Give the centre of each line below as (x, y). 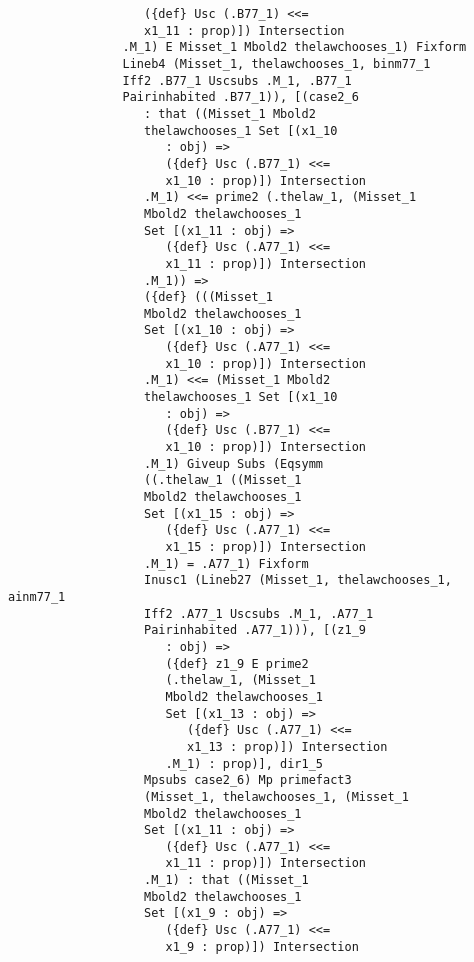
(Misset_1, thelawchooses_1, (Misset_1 (276, 796)
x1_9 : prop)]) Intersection (262, 946)
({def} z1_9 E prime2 (237, 663)
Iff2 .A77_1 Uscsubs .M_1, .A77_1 (259, 613)
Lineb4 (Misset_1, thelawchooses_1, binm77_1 (276, 63)
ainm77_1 (37, 596)
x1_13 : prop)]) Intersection (287, 746)
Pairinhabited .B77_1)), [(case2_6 (240, 97)
